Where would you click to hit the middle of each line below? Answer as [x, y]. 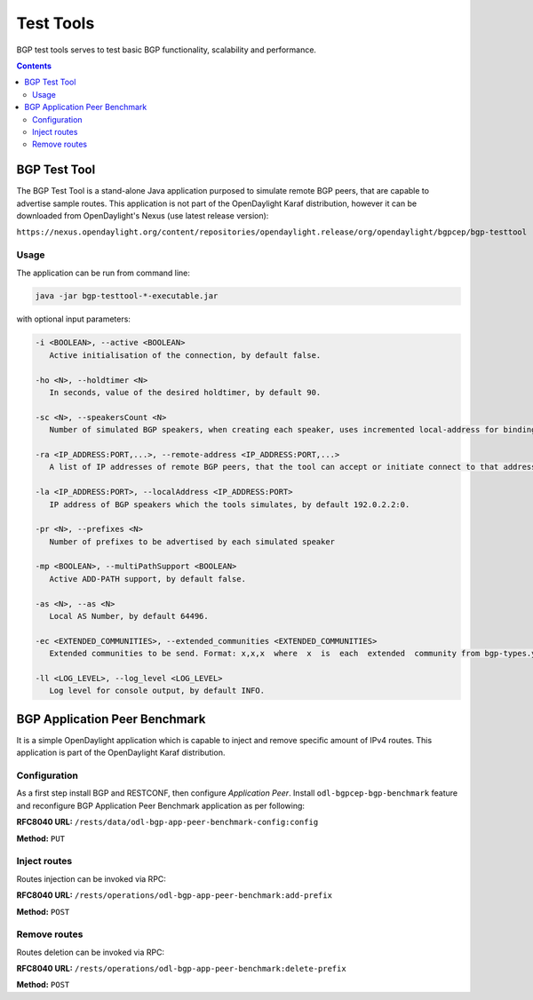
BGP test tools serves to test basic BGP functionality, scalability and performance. [167, 50]
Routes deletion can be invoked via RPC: [90, 952]
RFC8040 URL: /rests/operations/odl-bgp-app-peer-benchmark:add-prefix [175, 895]
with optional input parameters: [73, 319]
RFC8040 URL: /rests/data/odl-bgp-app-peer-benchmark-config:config [167, 822]
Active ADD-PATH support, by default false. [147, 579]
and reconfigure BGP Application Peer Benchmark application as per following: [161, 806]
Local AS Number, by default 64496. [129, 616]
